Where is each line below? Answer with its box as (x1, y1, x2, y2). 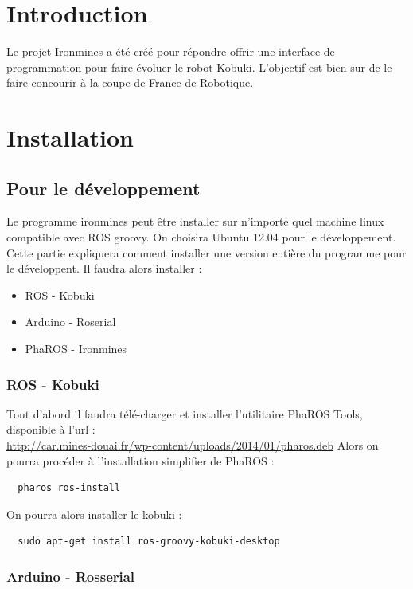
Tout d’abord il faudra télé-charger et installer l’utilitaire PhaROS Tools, (6, 405, 363, 422)
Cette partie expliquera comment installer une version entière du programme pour (6, 244, 407, 261)
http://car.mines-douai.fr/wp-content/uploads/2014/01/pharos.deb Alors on (6, 437, 379, 454)
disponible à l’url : (6, 421, 95, 438)
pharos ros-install (18, 482, 121, 494)
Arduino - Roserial (25, 313, 116, 330)
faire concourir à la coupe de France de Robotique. (6, 74, 254, 91)
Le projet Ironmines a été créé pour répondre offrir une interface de (6, 43, 335, 60)
